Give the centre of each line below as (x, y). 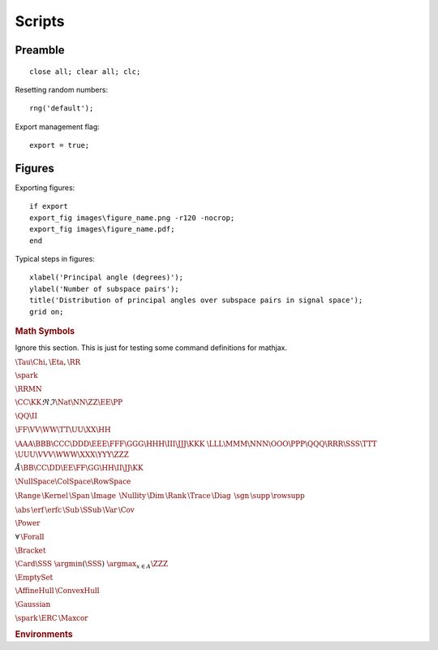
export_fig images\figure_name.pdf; (102, 229)
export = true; (60, 145)
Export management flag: (58, 127)
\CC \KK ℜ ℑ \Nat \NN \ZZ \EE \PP (69, 403)
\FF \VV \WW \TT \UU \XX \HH (63, 429)
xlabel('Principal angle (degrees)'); (107, 277)
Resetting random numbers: (62, 89)
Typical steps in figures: (55, 258)
